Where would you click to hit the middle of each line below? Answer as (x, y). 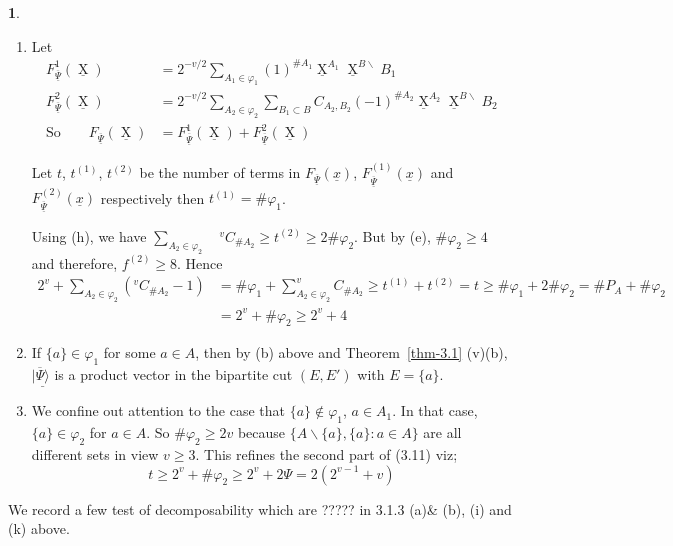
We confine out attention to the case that (158, 410)
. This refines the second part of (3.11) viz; (326, 453)
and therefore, (74, 262)
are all (442, 432)
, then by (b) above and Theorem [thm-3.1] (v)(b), (351, 352)
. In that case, (435, 410)
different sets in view (95, 453)
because (261, 432)
